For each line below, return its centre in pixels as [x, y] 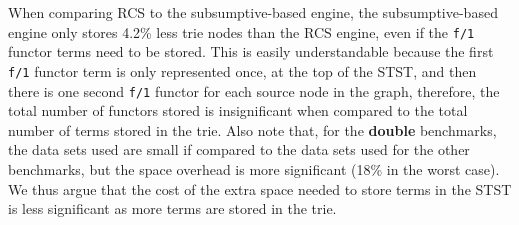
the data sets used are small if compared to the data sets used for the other [239, 149]
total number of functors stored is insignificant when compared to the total [238, 110]
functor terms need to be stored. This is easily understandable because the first [251, 51]
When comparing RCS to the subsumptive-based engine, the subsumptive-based [253, 12]
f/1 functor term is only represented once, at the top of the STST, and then [242, 70]
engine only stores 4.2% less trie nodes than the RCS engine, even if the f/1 [241, 31]
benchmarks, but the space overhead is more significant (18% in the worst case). [254, 168]
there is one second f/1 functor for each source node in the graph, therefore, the [254, 90]
